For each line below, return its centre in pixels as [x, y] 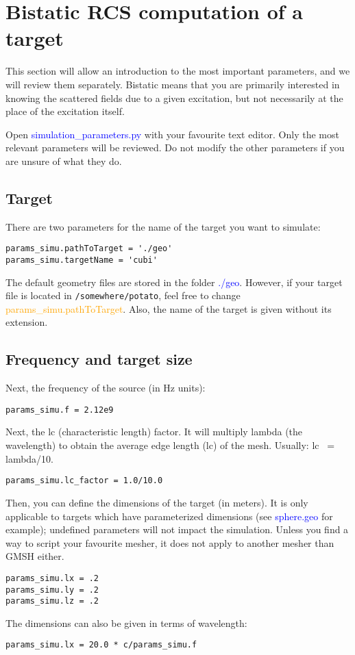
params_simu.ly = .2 [52, 590]
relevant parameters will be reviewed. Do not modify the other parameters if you [175, 147]
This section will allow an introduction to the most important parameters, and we [178, 71]
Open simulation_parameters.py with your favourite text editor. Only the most [172, 134]
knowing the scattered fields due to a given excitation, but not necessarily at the [174, 98]
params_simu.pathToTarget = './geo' [89, 249]
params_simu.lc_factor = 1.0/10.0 [84, 481]
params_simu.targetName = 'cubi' [82, 260]
